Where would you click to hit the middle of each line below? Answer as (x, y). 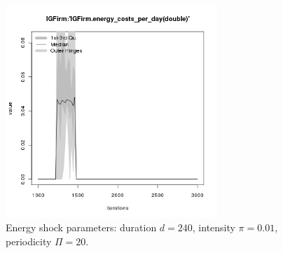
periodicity (29, 241)
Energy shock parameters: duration (81, 227)
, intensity (214, 227)
